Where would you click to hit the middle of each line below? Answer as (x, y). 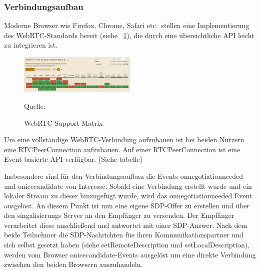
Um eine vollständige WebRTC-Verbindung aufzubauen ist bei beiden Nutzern (124, 140)
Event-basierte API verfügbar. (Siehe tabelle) (73, 159)
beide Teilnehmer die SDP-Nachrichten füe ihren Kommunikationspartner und (124, 235)
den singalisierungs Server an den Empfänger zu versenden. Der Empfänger (119, 215)
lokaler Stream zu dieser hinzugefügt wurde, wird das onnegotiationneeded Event (128, 196)
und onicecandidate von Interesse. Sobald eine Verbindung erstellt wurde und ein (128, 186)
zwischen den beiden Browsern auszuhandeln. (73, 264)
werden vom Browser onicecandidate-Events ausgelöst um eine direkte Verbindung (130, 254)
